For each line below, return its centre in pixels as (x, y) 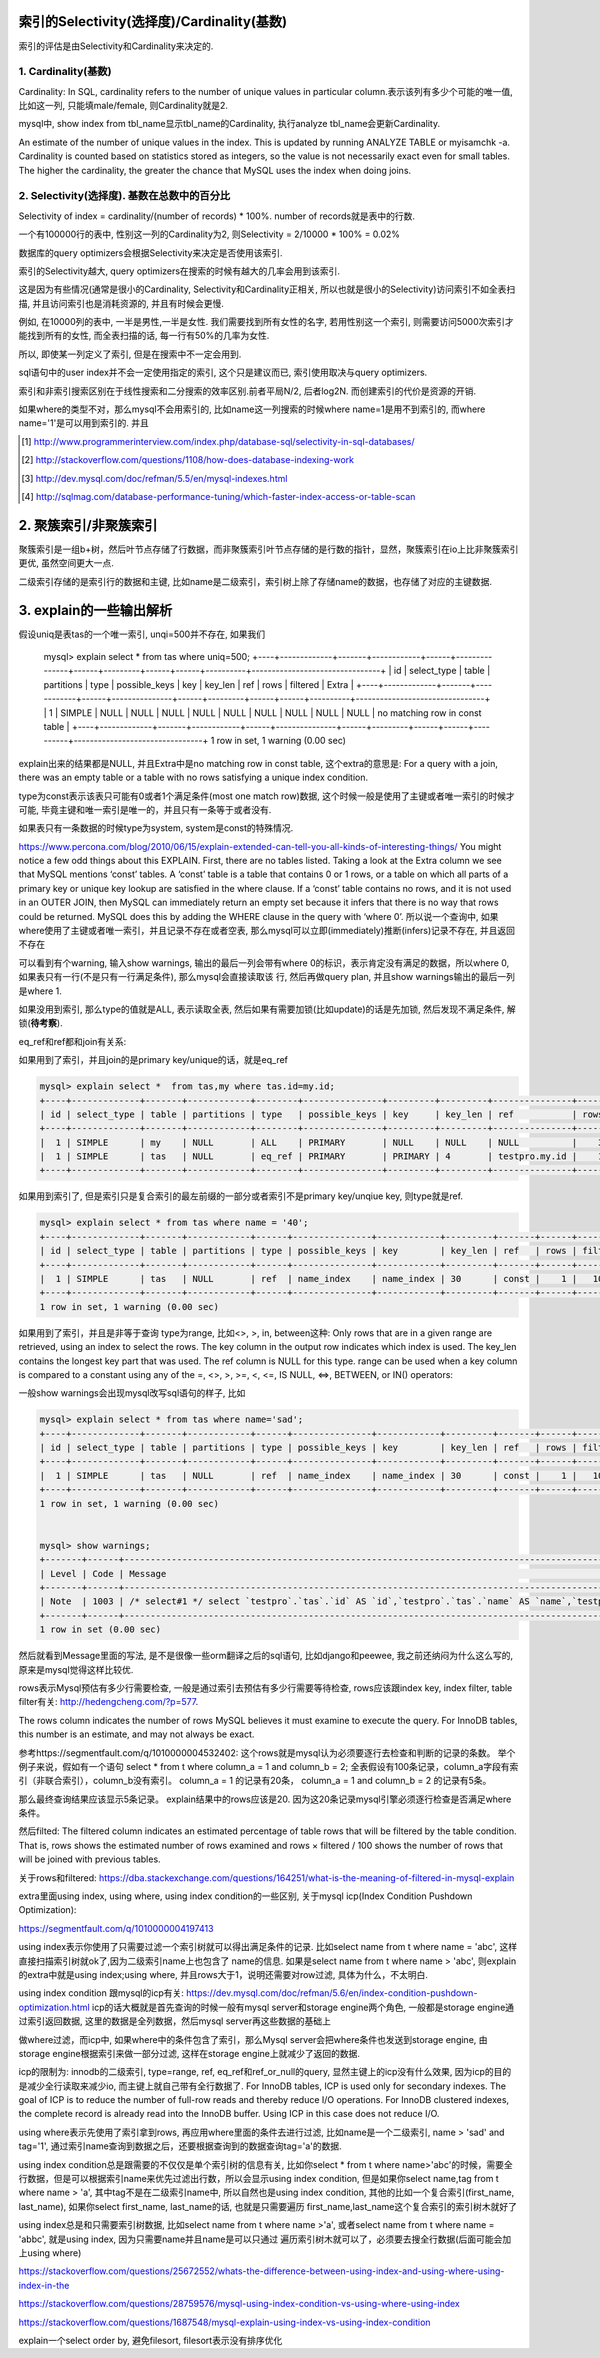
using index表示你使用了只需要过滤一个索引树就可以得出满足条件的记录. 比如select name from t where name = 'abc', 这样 (268, 1947)
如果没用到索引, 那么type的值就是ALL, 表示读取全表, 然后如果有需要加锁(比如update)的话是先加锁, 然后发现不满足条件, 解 (267, 1009)
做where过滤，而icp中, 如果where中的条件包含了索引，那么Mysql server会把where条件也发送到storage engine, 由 (253, 2039)
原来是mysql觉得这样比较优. (76, 1669)
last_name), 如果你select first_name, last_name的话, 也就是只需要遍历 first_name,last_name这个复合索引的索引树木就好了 (267, 2206)
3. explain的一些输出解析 (95, 610)
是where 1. (40, 991)
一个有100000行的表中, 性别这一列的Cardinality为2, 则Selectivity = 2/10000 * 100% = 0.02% (209, 234)
